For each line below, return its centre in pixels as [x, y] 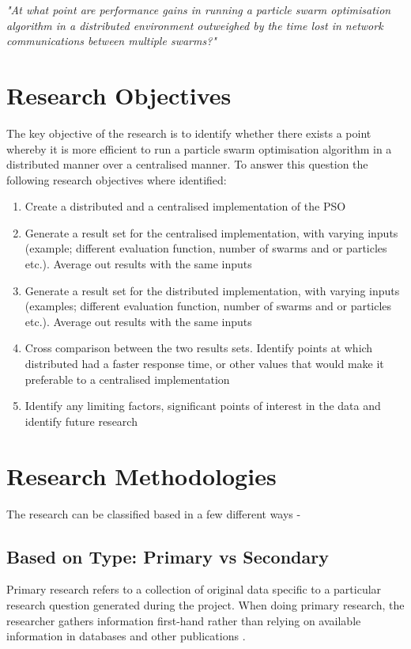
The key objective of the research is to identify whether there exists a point [189, 133]
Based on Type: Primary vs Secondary [168, 556]
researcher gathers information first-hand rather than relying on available [184, 620]
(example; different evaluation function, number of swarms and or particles [206, 248]
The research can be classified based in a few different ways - [154, 513]
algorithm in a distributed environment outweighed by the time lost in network [195, 25]
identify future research [81, 421]
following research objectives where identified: [117, 179]
